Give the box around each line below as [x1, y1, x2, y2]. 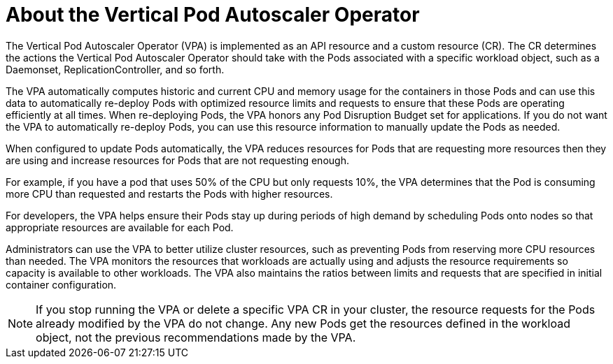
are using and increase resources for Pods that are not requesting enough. [6, 154, 349, 166]
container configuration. [6, 278, 117, 291]
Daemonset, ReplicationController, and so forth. [6, 63, 225, 75]
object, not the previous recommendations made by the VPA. [36, 330, 356, 344]
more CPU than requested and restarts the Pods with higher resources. [6, 187, 333, 200]
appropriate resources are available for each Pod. [6, 221, 234, 233]
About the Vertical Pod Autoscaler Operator [6, 3, 420, 27]
